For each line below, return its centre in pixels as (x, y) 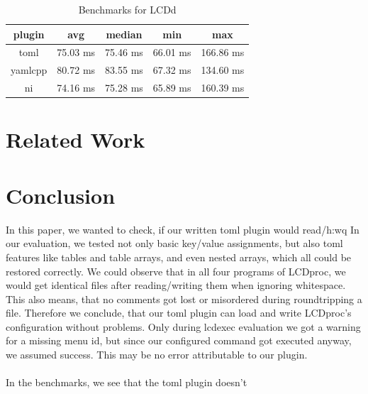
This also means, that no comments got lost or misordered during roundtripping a (184, 299)
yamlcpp (29, 70)
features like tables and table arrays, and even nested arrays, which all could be (179, 257)
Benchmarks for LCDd (127, 9)
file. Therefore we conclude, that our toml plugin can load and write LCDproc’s (179, 313)
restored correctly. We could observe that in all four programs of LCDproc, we (176, 271)
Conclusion (61, 195)
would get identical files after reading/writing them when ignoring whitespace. (176, 285)
